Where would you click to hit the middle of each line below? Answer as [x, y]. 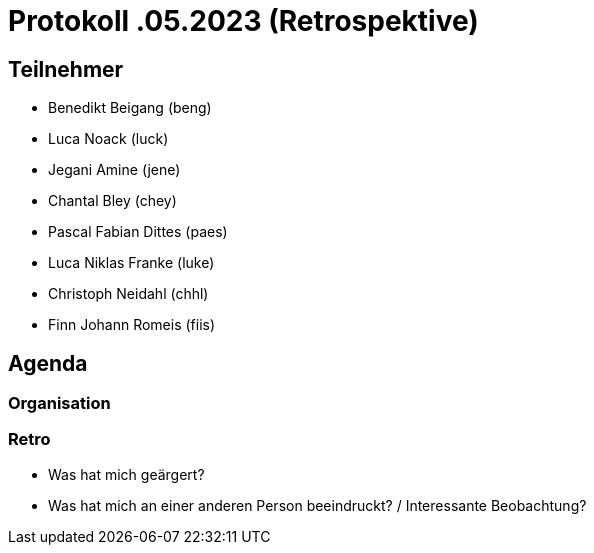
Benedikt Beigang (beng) [130, 108]
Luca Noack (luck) [108, 139]
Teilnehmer [66, 69]
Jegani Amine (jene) [114, 170]
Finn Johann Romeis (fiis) [132, 325]
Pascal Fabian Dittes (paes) [138, 232]
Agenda [48, 363]
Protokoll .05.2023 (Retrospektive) [243, 21]
